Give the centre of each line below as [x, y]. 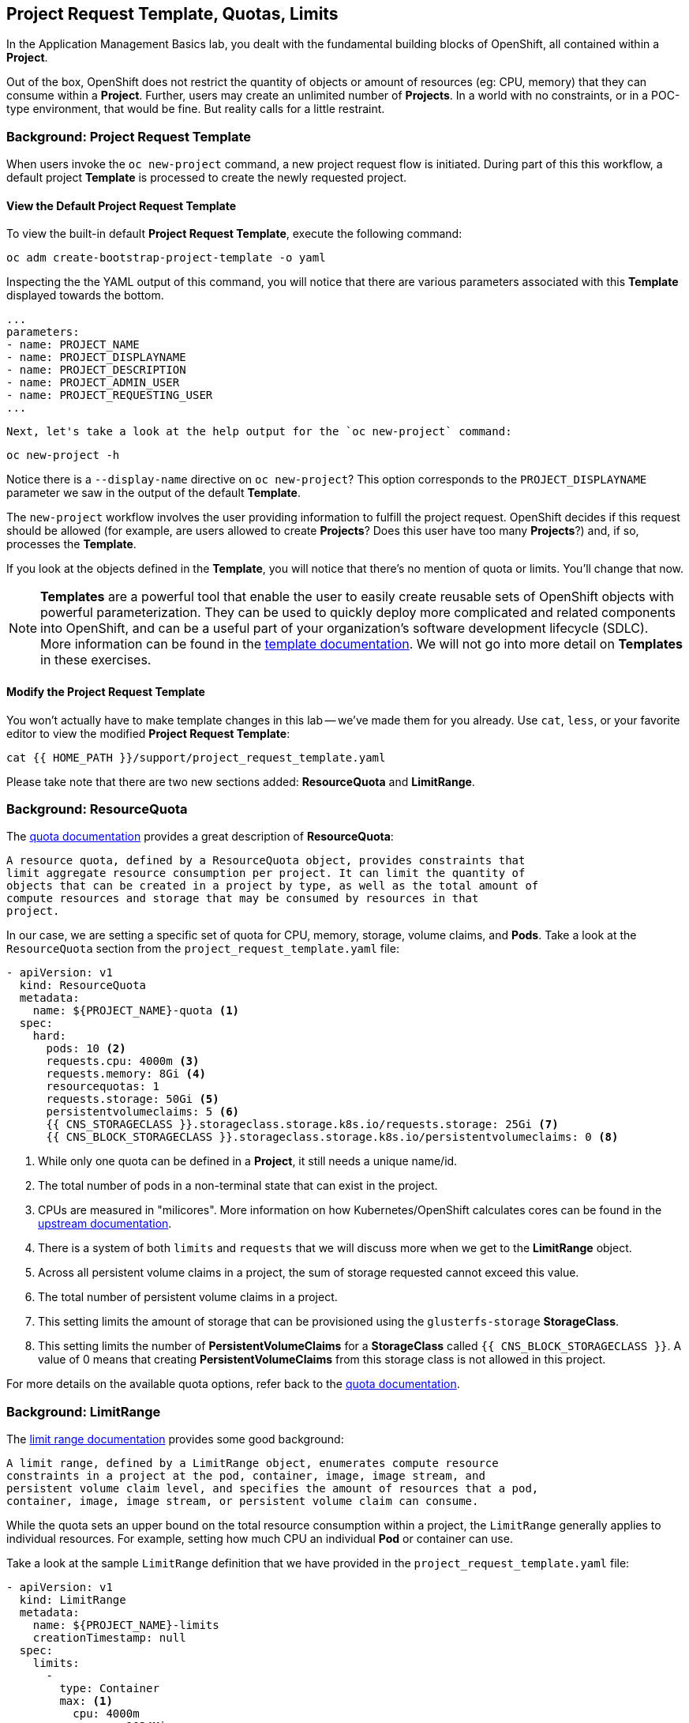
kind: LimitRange [73, 1600]
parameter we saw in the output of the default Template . [154, 493]
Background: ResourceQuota [97, 809]
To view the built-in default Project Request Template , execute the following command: [234, 234]
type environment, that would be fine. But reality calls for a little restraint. [196, 109]
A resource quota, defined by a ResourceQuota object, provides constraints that [266, 861]
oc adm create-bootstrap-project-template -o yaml [166, 258]
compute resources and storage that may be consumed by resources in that [243, 899]
